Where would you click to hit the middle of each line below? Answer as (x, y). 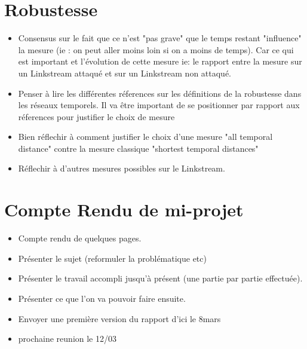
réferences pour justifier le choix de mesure (96, 116)
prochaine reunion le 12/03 (67, 339)
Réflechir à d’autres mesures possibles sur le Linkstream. (122, 168)
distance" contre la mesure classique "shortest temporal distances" (138, 148)
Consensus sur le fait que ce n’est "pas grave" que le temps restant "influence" (160, 38)
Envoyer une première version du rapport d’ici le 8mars (119, 318)
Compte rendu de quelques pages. (80, 238)
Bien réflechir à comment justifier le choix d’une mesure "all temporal (145, 137)
